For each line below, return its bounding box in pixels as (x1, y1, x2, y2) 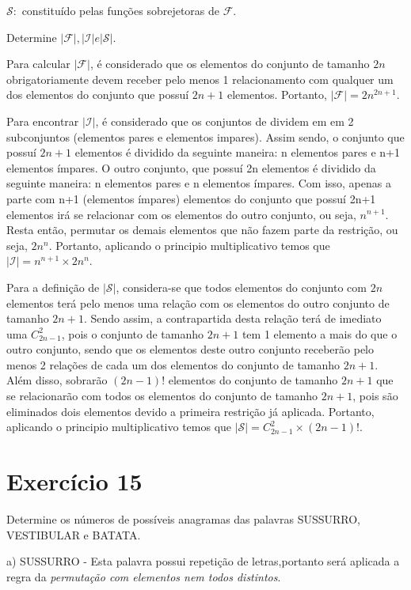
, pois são (352, 388, 398, 404)
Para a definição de (6, 278, 100, 295)
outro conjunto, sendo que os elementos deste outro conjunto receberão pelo (6, 341, 375, 357)
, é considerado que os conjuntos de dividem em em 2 (95, 112, 354, 129)
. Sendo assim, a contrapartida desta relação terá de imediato (83, 310, 382, 327)
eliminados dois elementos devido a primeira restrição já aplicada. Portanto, (6, 403, 375, 419)
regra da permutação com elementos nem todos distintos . (6, 568, 281, 584)
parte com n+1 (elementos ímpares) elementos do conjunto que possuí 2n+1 (6, 190, 376, 206)
